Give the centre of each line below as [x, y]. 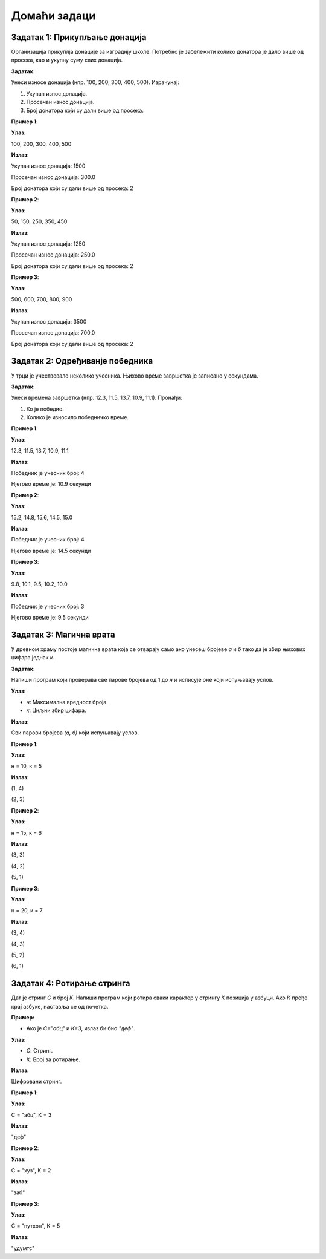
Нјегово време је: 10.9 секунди [51, 484]
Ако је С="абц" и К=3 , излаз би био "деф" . [81, 1028]
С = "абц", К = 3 [31, 1115]
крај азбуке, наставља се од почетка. [60, 1006]
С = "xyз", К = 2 [31, 1170]
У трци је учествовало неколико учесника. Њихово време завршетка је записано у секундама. [135, 376]
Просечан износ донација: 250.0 [53, 255]
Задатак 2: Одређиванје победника [82, 361]
